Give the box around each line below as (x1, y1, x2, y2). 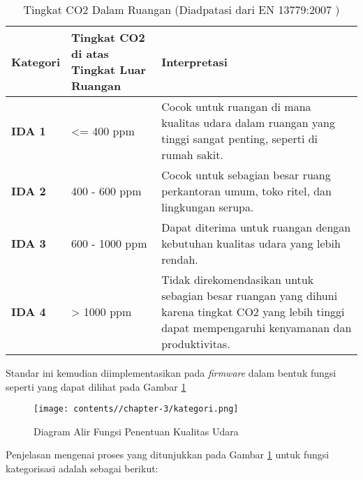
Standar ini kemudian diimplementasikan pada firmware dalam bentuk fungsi (6, 366, 336, 380)
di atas (71, 45, 109, 61)
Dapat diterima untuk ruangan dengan (161, 219, 351, 235)
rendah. (161, 251, 198, 267)
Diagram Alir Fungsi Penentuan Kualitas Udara (34, 423, 239, 438)
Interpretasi (161, 53, 228, 70)
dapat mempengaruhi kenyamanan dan (161, 320, 352, 336)
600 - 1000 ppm (71, 235, 147, 251)
